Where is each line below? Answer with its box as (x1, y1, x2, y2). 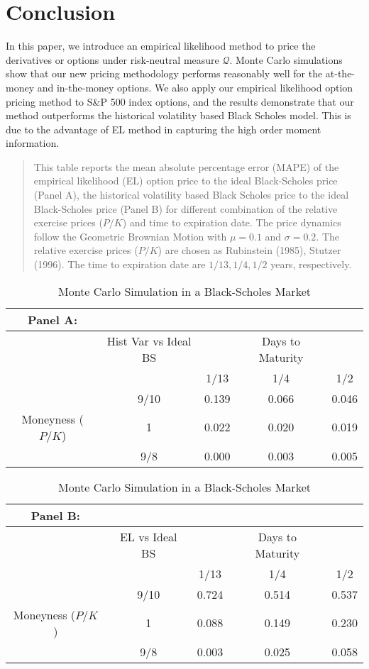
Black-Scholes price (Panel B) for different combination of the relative (33, 201, 338, 216)
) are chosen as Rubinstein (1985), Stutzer (158, 243, 341, 258)
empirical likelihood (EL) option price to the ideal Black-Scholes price (33, 173, 338, 188)
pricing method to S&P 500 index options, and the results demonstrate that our (6, 94, 354, 109)
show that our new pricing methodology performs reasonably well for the (6, 66, 323, 81)
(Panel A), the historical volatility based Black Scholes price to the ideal (33, 187, 349, 202)
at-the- (325, 66, 356, 81)
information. (6, 136, 60, 150)
